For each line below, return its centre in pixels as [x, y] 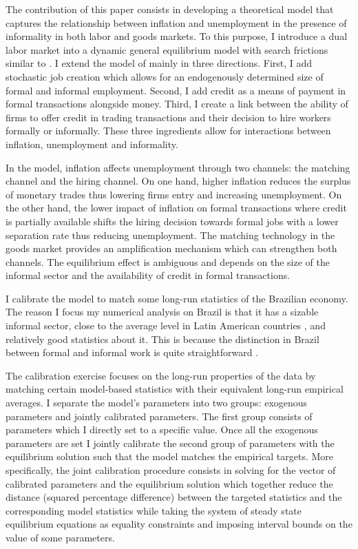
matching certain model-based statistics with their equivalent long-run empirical [175, 389]
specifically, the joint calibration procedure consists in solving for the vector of [171, 470]
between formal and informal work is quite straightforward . [132, 352]
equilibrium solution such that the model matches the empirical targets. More [170, 456]
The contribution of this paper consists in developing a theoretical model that [170, 9]
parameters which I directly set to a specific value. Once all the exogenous [162, 429]
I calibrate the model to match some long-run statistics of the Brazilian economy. [177, 298]
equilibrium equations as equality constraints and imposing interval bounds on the [179, 524]
